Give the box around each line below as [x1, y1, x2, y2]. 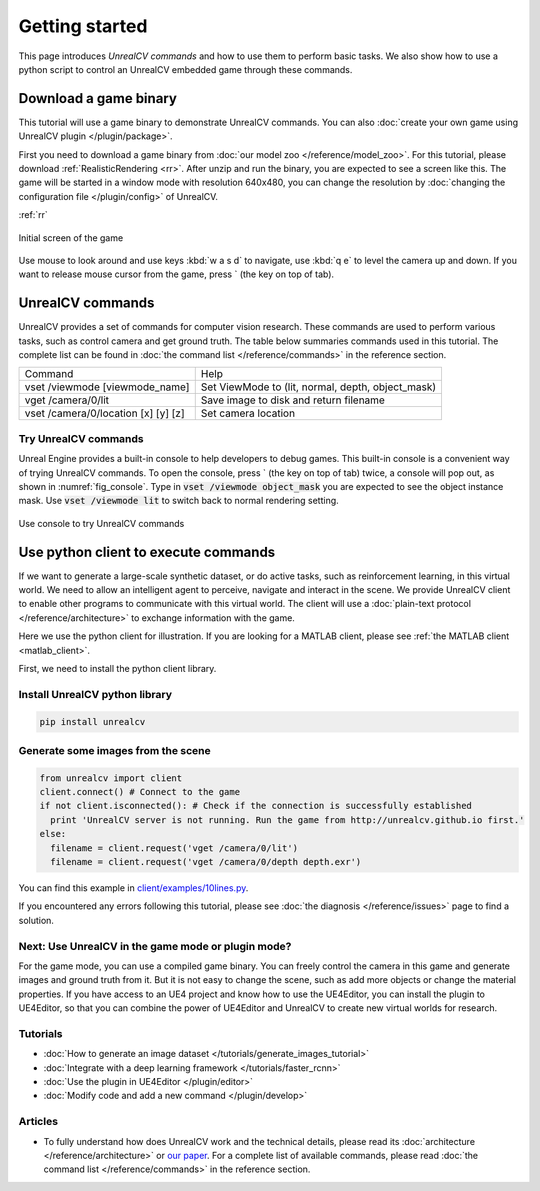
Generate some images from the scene [18, 743, 211, 757]
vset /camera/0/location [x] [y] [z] [24, 406, 185, 420]
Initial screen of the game [18, 231, 124, 244]
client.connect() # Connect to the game [39, 786, 240, 798]
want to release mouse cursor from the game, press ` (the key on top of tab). [18, 268, 335, 280]
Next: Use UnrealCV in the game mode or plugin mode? [18, 939, 292, 953]
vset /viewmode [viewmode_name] [24, 380, 190, 394]
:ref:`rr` [18, 209, 49, 221]
